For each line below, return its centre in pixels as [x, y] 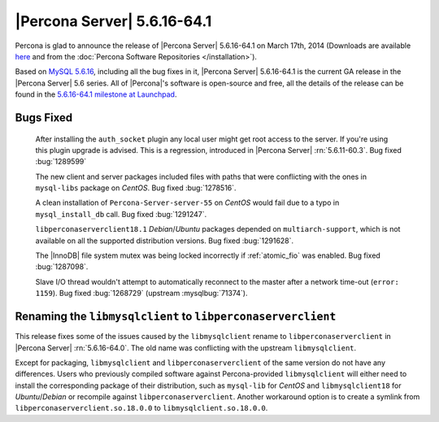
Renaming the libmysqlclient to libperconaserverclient [176, 317]
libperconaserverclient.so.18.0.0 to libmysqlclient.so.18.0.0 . [141, 408]
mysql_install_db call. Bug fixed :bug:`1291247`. [121, 214]
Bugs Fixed [44, 117]
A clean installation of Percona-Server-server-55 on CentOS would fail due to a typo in [187, 202]
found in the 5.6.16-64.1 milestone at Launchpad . [96, 94]
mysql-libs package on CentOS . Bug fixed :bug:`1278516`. [136, 188]
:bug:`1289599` [61, 162]
